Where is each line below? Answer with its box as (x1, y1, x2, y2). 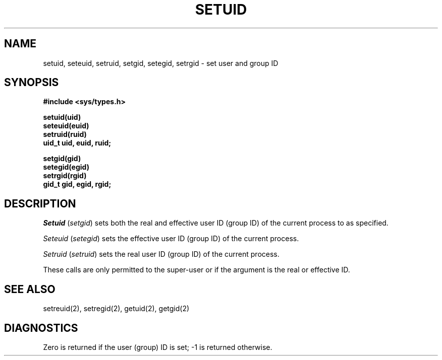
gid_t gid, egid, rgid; (43, 180, 112, 189)
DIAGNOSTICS (4, 321, 78, 334)
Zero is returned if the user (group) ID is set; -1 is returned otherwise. (43, 342, 272, 351)
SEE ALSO (4, 282, 56, 296)
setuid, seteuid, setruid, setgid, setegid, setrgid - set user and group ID (43, 58, 279, 67)
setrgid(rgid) (43, 171, 87, 180)
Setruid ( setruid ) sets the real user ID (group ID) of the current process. (43, 250, 280, 259)
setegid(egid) (43, 163, 89, 172)
